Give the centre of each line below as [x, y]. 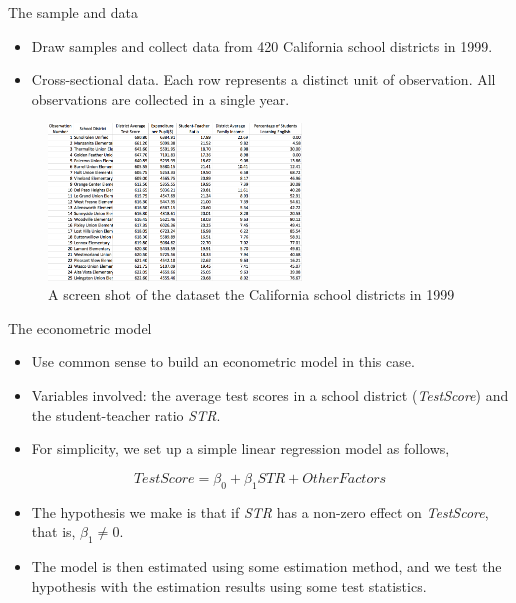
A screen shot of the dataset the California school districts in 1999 [251, 294]
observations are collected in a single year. [160, 98]
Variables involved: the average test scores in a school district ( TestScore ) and [270, 395]
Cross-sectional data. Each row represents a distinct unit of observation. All [263, 79]
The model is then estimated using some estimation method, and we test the [266, 565]
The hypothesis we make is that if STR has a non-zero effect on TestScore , [260, 511]
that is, [53, 531]
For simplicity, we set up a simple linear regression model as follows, [240, 448]
